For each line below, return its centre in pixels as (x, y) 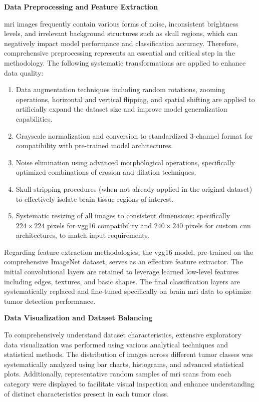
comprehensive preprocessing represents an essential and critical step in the (119, 53)
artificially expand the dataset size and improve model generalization (121, 109)
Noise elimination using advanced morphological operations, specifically (125, 162)
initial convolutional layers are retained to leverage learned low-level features (121, 272)
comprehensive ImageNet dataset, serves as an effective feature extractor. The (123, 262)
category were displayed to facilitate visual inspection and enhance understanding (129, 383)
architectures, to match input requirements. (83, 235)
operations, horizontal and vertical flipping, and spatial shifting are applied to (135, 99)
